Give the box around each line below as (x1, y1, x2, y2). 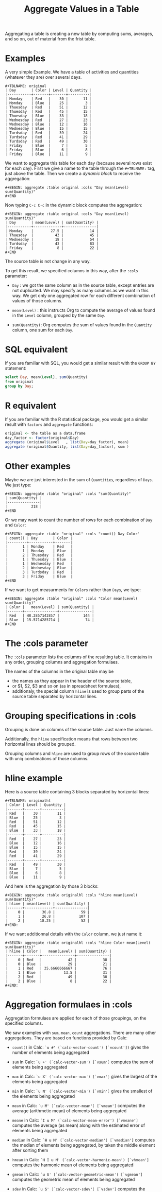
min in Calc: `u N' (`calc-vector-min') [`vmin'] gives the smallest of (12, 1088, 153, 1094)
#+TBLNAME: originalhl (5, 798, 51, 803)
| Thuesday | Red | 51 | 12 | (5, 105, 92, 110)
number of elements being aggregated (12, 1049, 90, 1055)
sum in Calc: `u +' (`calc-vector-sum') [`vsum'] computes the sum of (12, 1059, 154, 1065)
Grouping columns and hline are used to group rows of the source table (5, 750, 149, 756)
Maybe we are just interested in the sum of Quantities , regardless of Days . (5, 477, 153, 483)
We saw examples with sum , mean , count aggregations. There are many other (5, 1030, 156, 1035)
